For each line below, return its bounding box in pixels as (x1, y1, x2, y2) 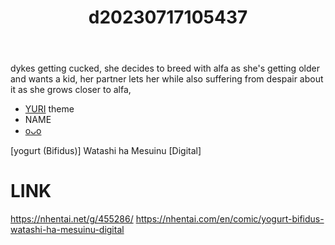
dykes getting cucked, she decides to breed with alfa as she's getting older (10, 62, 320, 75)
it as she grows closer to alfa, (10, 84, 132, 96)
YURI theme (24, 103, 75, 115)
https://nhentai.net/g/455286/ (10, 213, 134, 225)
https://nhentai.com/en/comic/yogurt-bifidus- (135, 213, 325, 225)
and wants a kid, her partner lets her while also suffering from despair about (10, 73, 324, 85)
